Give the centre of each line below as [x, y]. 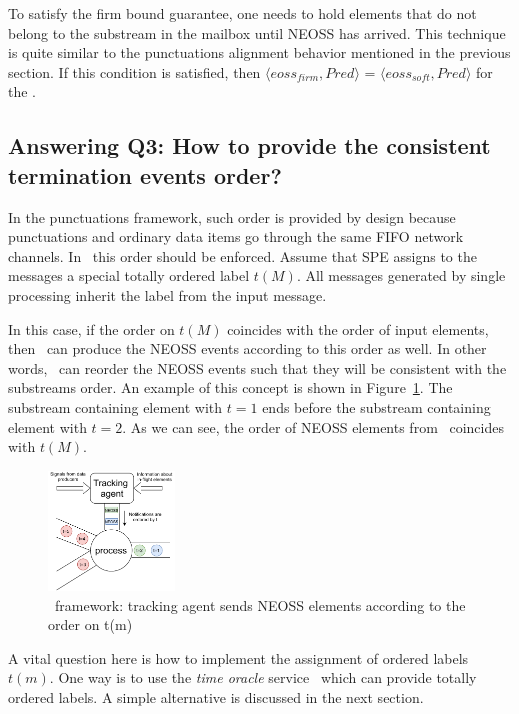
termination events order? [145, 174]
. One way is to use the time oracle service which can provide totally [263, 677]
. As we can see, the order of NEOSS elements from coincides [313, 426]
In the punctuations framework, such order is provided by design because [232, 216]
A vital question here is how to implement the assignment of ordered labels [238, 657]
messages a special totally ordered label [129, 275]
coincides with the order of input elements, [358, 328]
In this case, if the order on [91, 328]
